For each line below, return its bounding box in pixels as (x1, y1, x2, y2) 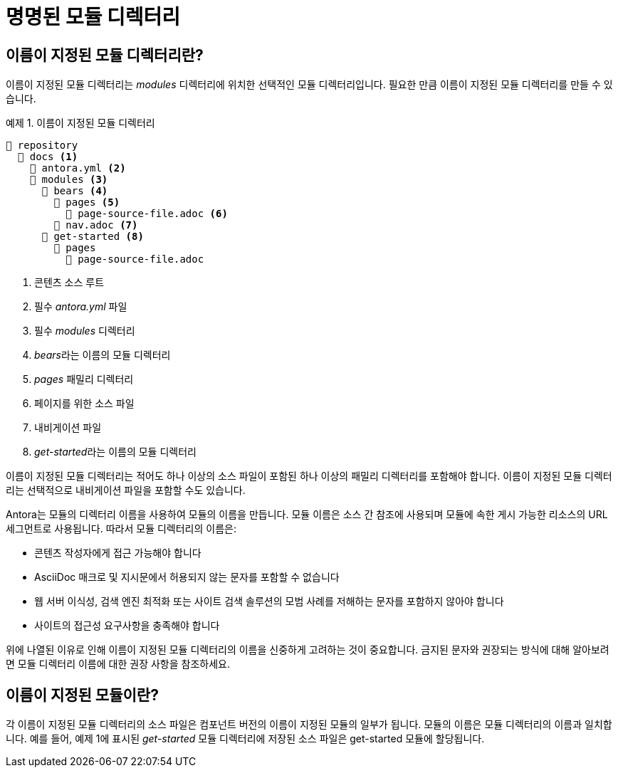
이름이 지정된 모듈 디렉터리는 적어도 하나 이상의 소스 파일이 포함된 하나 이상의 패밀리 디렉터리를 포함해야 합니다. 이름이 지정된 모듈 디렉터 (6, 470, 612, 483)
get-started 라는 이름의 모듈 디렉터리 (34, 446, 197, 458)
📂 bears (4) (41, 185, 108, 197)
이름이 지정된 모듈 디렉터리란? (6, 46, 204, 64)
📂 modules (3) (29, 174, 108, 186)
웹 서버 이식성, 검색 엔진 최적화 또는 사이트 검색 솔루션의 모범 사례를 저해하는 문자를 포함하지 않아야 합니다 (34, 595, 504, 608)
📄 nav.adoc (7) (53, 219, 138, 231)
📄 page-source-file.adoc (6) (66, 208, 228, 220)
